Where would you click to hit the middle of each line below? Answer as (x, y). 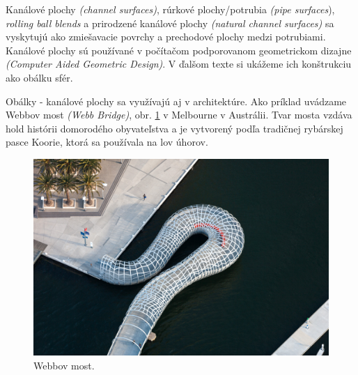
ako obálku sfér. (39, 77)
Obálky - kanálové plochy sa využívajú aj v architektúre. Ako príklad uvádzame (176, 101)
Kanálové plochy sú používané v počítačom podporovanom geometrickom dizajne (179, 50)
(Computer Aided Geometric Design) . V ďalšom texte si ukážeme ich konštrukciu (179, 64)
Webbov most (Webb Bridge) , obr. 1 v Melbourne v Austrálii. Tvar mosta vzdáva (179, 115)
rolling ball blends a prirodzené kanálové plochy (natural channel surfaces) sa (170, 23)
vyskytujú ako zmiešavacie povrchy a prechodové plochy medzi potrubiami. (166, 37)
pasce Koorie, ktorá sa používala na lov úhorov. (107, 142)
